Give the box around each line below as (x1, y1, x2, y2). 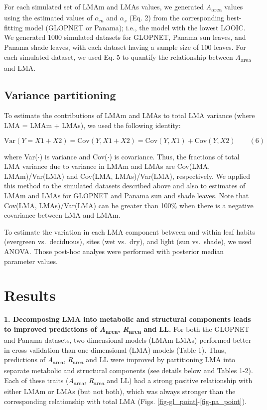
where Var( (4, 151, 38, 161)
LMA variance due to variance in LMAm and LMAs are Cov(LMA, (4, 161, 210, 171)
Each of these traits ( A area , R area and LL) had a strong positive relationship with (4, 375, 253, 387)
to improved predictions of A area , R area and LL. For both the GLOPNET (4, 323, 250, 335)
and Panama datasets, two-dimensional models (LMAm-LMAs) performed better (4, 334, 252, 345)
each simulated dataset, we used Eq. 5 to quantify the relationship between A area (4, 51, 252, 63)
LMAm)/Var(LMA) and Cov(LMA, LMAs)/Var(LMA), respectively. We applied (4, 170, 251, 181)
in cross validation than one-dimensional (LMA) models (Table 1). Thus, (4, 344, 226, 355)
